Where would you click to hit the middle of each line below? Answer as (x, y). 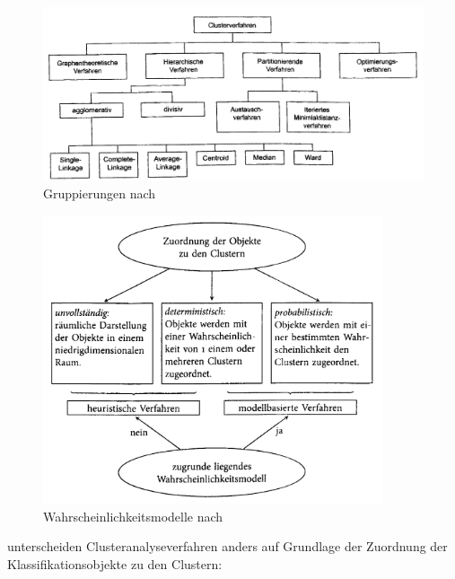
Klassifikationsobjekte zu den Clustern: (115, 563)
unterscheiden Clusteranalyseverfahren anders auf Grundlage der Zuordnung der (227, 546)
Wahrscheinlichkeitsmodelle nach (133, 516)
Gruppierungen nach (100, 193)
